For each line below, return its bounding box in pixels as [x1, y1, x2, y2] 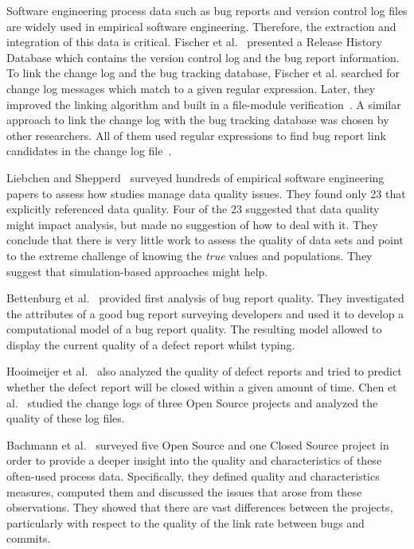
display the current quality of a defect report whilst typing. [6, 336, 295, 352]
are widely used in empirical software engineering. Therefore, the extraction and [6, 18, 396, 34]
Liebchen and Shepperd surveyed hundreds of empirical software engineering [6, 169, 385, 185]
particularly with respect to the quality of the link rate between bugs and [6, 514, 365, 531]
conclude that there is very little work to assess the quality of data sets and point [6, 232, 404, 248]
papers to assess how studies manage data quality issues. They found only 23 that [6, 185, 406, 201]
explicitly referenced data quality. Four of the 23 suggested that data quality [6, 201, 380, 217]
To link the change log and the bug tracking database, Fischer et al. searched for [6, 64, 400, 81]
